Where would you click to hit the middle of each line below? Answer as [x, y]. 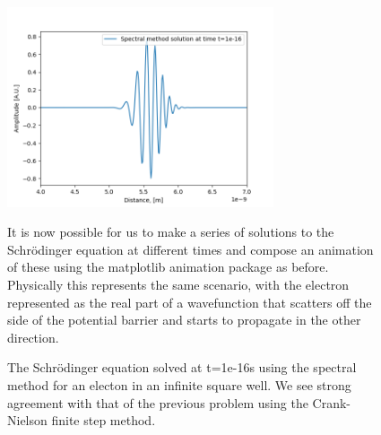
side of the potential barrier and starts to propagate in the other [184, 320]
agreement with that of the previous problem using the [158, 402]
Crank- [331, 402]
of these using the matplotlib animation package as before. [168, 267]
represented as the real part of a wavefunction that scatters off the [190, 302]
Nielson [27, 420]
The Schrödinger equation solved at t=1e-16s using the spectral [182, 367]
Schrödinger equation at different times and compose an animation [190, 249]
